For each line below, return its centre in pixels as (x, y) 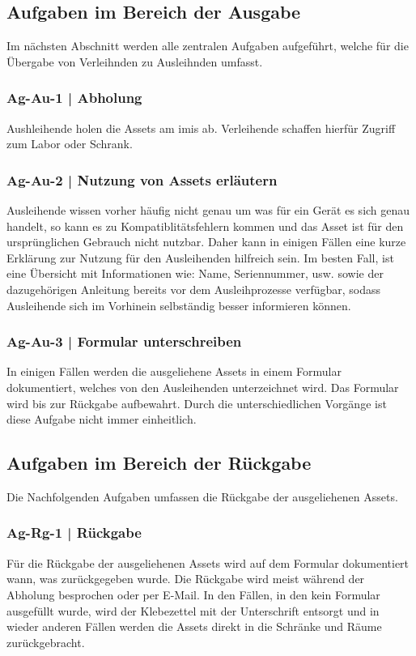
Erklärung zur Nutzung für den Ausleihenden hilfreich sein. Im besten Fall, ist (200, 257)
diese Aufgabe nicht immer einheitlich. (102, 419)
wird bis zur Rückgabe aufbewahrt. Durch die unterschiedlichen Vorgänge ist (197, 403)
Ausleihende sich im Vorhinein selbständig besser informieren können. (179, 305)
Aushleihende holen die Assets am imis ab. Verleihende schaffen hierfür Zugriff (201, 128)
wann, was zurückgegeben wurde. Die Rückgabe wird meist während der (186, 579)
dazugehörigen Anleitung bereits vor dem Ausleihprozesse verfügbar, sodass (193, 289)
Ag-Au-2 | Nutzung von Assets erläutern (142, 179)
